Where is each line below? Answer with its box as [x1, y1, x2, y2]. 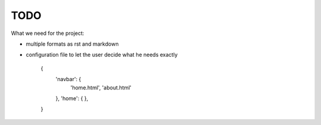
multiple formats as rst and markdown [26, 40, 119, 47]
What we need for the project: [11, 30, 84, 37]
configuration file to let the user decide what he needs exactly [26, 51, 178, 59]
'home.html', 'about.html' [70, 84, 132, 91]
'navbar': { [55, 76, 81, 83]
